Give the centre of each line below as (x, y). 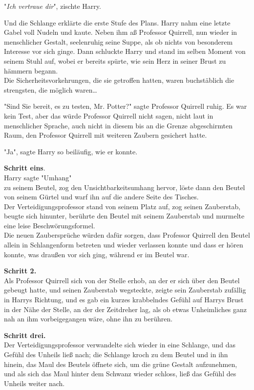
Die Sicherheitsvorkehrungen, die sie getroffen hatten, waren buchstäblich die (119, 80)
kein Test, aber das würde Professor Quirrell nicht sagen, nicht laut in (109, 115)
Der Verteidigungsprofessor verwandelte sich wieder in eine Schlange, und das (120, 345)
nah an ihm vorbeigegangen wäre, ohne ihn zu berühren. (88, 319)
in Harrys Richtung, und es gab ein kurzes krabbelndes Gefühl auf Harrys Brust (124, 300)
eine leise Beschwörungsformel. (50, 225)
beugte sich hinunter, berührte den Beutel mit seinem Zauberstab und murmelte (124, 216)
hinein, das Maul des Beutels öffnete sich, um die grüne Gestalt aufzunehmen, (121, 364)
